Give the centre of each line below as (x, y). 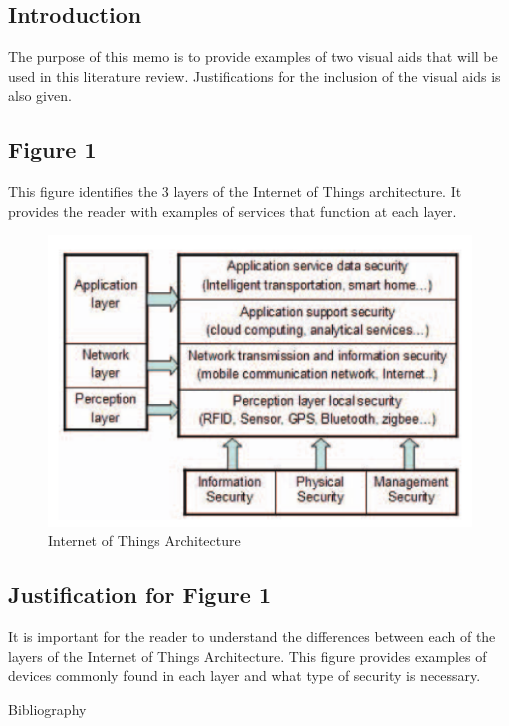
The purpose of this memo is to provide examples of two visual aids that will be (253, 56)
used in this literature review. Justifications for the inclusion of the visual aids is (254, 75)
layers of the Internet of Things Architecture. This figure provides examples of (247, 655)
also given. (40, 95)
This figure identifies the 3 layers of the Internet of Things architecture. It (235, 191)
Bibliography (47, 708)
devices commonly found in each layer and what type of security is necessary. (244, 675)
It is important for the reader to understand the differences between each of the (252, 636)
